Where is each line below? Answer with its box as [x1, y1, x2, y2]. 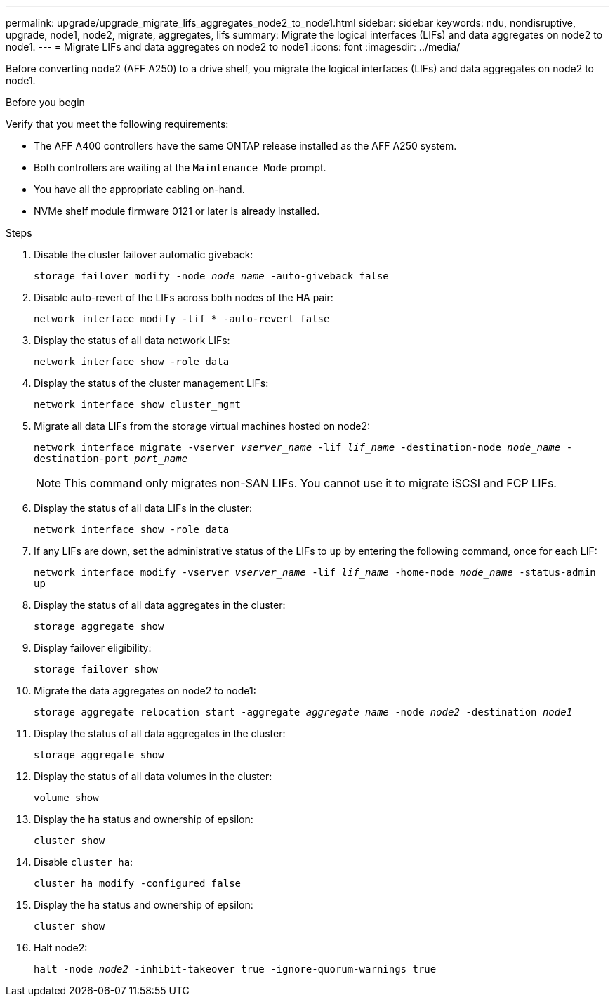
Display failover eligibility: [34, 642, 152, 654]
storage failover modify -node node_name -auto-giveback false [34, 270, 389, 282]
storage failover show [34, 664, 159, 675]
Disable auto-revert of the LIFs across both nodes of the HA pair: [34, 291, 333, 303]
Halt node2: [34, 942, 88, 954]
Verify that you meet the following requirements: [6, 118, 229, 130]
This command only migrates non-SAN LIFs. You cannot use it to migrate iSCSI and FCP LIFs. [64, 476, 557, 490]
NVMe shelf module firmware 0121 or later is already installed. [34, 205, 320, 217]
